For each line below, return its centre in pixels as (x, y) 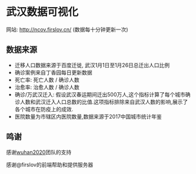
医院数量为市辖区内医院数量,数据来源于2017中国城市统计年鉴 (88, 116)
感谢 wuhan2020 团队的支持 (39, 152)
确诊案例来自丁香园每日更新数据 (53, 72)
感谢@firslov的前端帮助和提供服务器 (50, 165)
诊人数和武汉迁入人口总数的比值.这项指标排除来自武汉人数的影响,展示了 (101, 102)
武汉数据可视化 (42, 12)
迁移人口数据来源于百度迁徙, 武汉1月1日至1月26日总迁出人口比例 (92, 65)
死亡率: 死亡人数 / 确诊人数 (47, 79)
